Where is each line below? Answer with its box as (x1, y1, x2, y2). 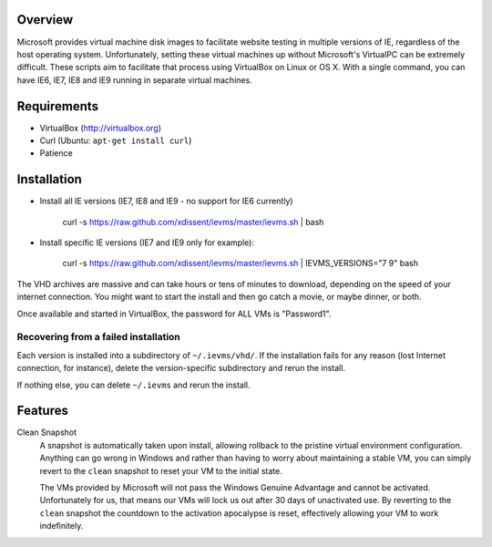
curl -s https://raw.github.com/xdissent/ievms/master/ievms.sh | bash (62, 216, 324, 227)
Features (16, 403, 68, 418)
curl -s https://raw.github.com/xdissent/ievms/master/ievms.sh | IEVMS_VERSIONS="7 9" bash (62, 258, 419, 269)
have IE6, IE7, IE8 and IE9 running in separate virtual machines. (16, 74, 252, 86)
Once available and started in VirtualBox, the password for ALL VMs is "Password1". (16, 308, 332, 319)
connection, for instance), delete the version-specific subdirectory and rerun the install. (16, 363, 346, 374)
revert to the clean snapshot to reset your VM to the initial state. (39, 465, 282, 476)
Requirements (16, 98, 99, 114)
